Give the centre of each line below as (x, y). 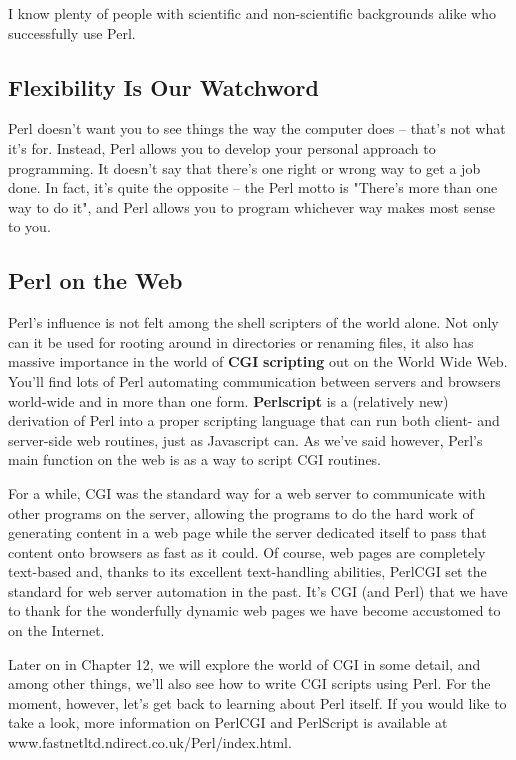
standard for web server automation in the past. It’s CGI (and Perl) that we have (258, 590)
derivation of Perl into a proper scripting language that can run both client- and (254, 420)
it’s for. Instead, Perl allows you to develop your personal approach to (222, 147)
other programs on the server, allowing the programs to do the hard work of (241, 512)
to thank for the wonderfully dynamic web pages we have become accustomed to (254, 610)
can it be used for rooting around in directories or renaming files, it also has (241, 341)
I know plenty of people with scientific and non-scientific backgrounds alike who (252, 13)
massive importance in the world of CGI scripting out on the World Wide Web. (258, 361)
